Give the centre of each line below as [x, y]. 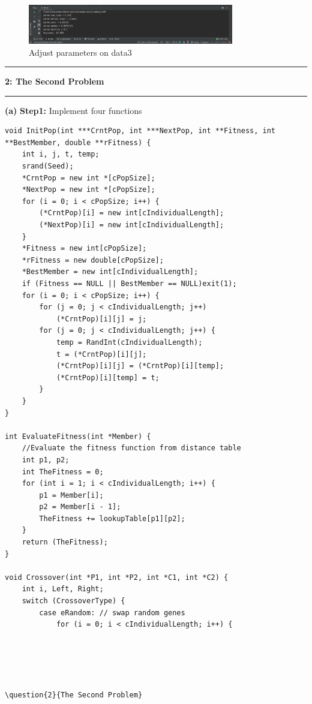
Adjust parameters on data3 [80, 52]
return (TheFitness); [65, 542]
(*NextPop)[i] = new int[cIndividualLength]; [132, 225]
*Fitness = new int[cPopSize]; [84, 249]
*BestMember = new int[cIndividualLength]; [110, 272]
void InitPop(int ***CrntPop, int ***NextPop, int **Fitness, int [140, 131]
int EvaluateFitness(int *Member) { [78, 436]
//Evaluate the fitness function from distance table [131, 448]
